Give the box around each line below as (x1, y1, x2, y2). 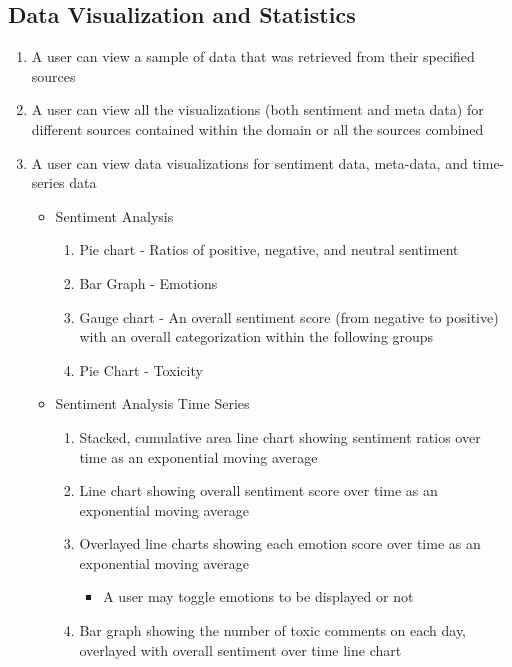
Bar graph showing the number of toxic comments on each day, (79, 620, 466, 641)
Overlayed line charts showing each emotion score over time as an (79, 533, 481, 554)
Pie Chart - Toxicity (79, 359, 203, 380)
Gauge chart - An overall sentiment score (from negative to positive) (79, 306, 499, 327)
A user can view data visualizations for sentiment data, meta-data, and (31, 152, 468, 173)
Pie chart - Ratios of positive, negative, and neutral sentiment (79, 239, 459, 260)
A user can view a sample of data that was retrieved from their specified (31, 46, 475, 67)
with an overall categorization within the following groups (79, 326, 434, 347)
